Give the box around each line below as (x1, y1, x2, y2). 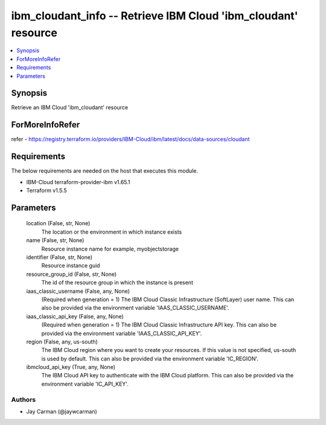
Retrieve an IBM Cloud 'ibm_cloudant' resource (11, 104, 129, 111)
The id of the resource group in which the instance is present (41, 279, 193, 286)
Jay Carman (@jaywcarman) (26, 407, 98, 415)
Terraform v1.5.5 (26, 187, 68, 194)
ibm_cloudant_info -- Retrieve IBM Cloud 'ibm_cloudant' (11, 9, 298, 22)
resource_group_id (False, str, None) (26, 270, 117, 278)
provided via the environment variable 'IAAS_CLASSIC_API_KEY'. (41, 330, 202, 337)
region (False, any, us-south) (26, 338, 98, 345)
